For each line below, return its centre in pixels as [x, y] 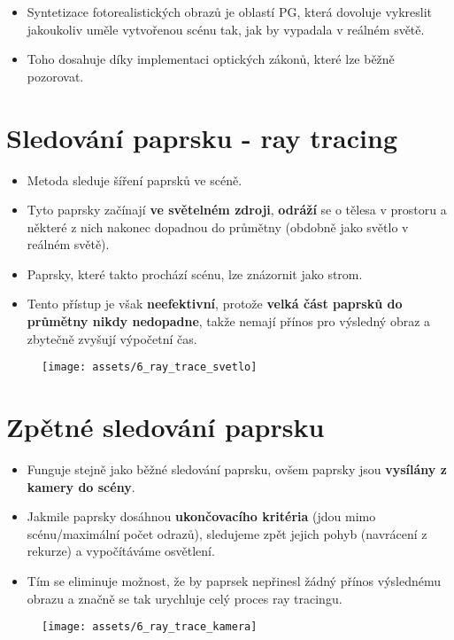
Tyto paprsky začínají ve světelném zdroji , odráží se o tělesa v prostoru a [237, 210]
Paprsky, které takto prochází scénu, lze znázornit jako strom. [195, 273]
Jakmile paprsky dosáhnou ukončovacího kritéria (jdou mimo [201, 516]
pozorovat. [55, 76]
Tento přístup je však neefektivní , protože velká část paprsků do [215, 304]
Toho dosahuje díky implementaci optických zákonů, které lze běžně [211, 59]
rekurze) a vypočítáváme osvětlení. [121, 551]
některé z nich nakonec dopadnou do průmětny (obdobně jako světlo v [218, 226]
